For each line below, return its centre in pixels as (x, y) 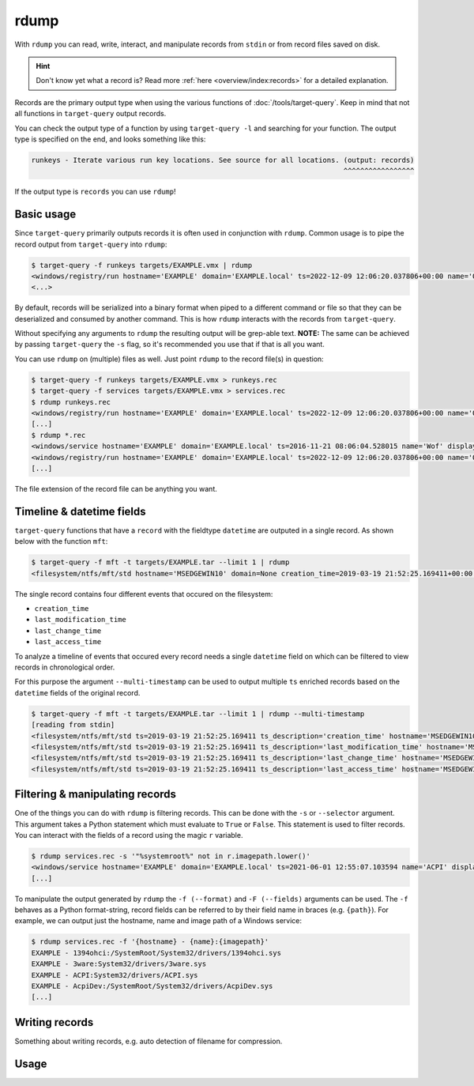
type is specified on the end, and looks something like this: (110, 139)
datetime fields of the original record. (77, 692)
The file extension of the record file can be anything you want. (116, 488)
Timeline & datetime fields (80, 511)
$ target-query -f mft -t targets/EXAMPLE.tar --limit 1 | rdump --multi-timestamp (198, 714)
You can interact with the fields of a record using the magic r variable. (129, 835)
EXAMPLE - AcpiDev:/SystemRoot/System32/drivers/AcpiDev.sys (152, 986)
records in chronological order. (65, 667)
